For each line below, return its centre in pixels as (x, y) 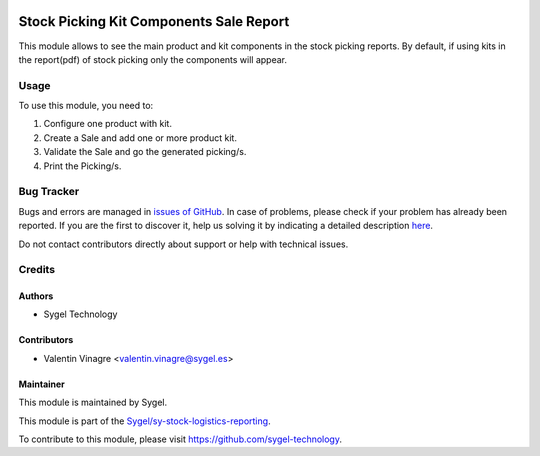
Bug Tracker (49, 192)
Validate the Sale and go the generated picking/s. (145, 152)
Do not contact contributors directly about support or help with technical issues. (183, 244)
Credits (36, 270)
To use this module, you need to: (86, 106)
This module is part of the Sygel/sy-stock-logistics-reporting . (144, 421)
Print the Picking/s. (82, 166)
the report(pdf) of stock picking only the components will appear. (153, 59)
